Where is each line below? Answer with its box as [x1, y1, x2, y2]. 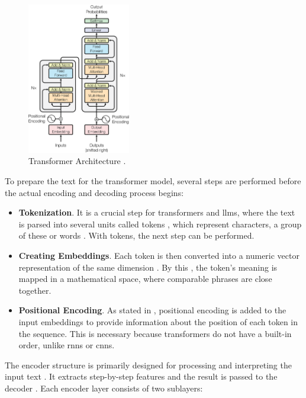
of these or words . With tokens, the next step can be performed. [18, 229, 255, 242]
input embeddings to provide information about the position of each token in [18, 316, 298, 328]
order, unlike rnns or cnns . [18, 339, 115, 351]
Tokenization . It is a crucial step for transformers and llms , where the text [18, 206, 295, 219]
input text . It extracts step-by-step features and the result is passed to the [5, 370, 278, 383]
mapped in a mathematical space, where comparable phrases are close [18, 272, 272, 285]
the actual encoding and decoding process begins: [5, 186, 184, 198]
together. [18, 284, 51, 296]
